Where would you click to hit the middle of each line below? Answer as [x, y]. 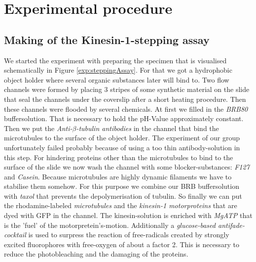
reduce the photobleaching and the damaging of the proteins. [96, 254]
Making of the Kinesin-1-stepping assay [107, 39]
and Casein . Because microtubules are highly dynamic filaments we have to [118, 176]
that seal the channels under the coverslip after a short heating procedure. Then [125, 99]
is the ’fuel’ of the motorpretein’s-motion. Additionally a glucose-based [110, 225]
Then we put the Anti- [38, 128]
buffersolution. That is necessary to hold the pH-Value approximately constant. [124, 118]
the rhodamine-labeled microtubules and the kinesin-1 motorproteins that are [121, 205]
